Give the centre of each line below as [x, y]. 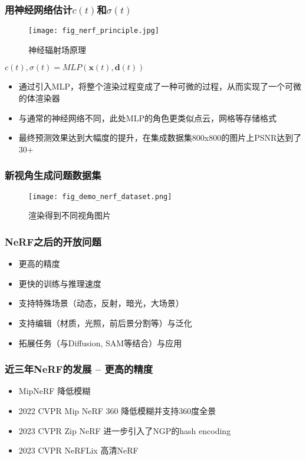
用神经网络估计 [39, 9]
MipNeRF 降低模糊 [55, 391]
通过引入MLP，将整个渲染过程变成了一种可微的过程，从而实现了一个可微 [160, 86]
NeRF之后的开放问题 [53, 241]
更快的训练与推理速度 [60, 283]
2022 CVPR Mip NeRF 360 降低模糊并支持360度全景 [117, 410]
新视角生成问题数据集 [53, 175]
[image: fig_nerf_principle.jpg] [94, 31]
